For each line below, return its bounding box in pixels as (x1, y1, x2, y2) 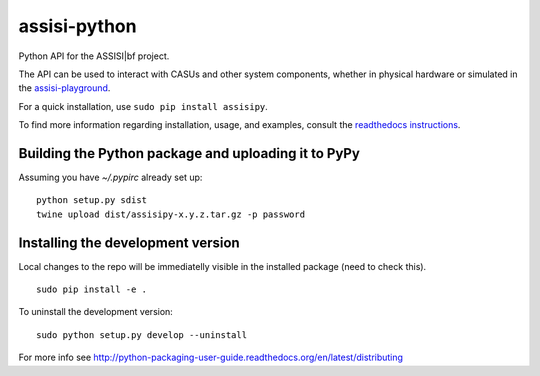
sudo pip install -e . (36, 284, 148, 295)
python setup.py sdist (36, 195, 148, 206)
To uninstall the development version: (18, 306, 174, 318)
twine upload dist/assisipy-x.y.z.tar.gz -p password (36, 208, 305, 220)
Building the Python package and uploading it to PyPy (18, 145, 360, 162)
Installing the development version (18, 234, 240, 251)
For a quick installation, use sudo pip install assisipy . (18, 100, 269, 112)
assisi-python (18, 15, 137, 37)
